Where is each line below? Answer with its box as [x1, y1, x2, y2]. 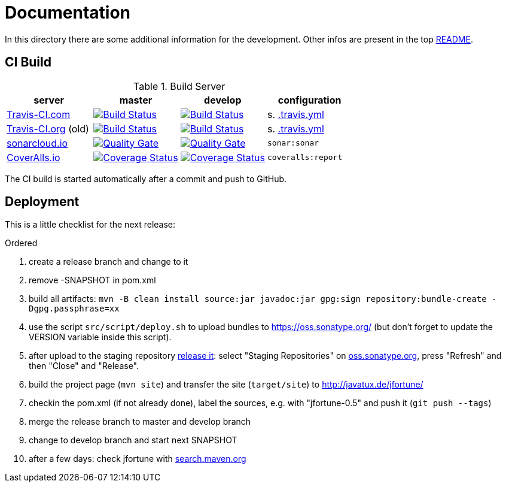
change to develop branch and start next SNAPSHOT [29, 435, 237, 446]
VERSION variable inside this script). [29, 332, 172, 343]
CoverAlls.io [7, 151, 60, 164]
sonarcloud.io [7, 137, 68, 149]
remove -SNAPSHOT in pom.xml [29, 275, 156, 286]
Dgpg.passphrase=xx [29, 304, 120, 314]
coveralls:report [267, 153, 343, 162]
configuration [278, 93, 342, 106]
